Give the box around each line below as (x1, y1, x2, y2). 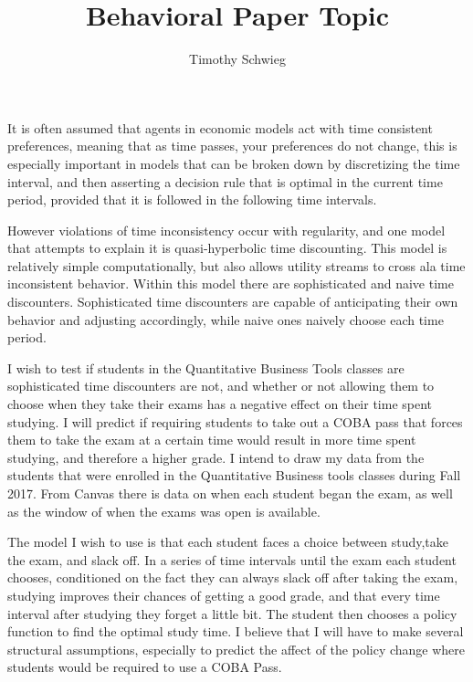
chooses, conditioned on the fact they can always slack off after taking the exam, (7, 568, 458, 587)
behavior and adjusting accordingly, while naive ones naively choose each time (7, 310, 444, 329)
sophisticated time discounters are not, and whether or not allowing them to (7, 376, 435, 395)
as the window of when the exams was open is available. (7, 501, 321, 520)
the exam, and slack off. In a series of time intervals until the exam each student (7, 550, 457, 569)
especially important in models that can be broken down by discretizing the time (7, 153, 460, 173)
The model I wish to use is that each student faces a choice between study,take (7, 532, 448, 551)
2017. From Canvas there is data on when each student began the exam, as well (7, 484, 453, 502)
